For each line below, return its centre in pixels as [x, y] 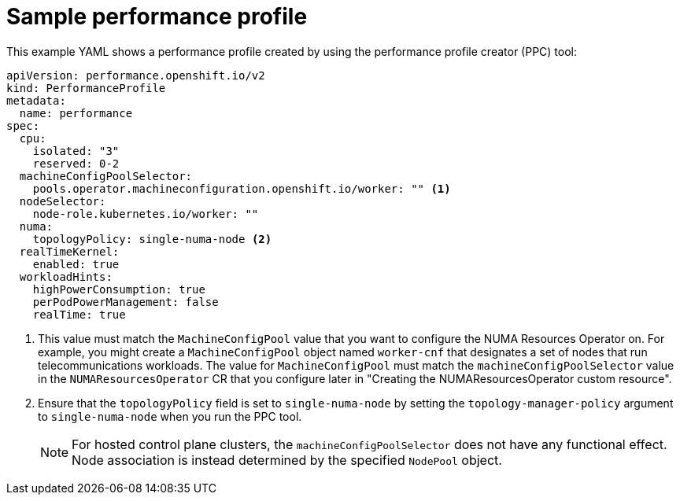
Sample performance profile [157, 17]
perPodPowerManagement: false [126, 302]
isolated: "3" [76, 151]
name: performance [76, 113]
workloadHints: [66, 276]
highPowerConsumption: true [119, 289]
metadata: [36, 100]
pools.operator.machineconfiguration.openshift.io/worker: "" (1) [242, 188]
